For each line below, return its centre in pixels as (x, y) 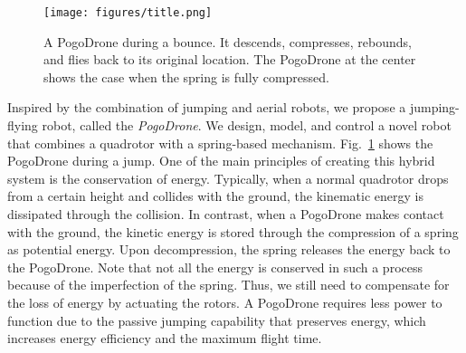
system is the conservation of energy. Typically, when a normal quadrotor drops (228, 178)
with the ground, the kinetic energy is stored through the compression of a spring (233, 231)
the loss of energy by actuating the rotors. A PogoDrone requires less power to (225, 302)
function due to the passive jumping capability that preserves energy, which (217, 320)
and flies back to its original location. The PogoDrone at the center (230, 59)
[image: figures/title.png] (128, 13)
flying (23, 125)
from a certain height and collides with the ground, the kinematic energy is (215, 196)
